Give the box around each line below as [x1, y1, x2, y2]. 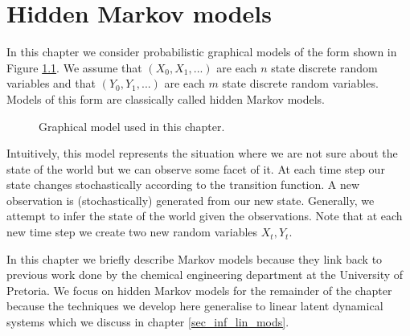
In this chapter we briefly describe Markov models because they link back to [6, 250, 383, 267]
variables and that [6, 75, 96, 92]
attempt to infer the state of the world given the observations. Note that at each [6, 207, 403, 224]
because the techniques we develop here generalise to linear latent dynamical [6, 297, 383, 314]
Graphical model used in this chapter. [39, 117, 225, 134]
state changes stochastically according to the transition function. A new [6, 176, 360, 193]
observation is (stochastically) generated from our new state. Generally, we [6, 191, 375, 208]
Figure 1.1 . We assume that [6, 59, 142, 76]
